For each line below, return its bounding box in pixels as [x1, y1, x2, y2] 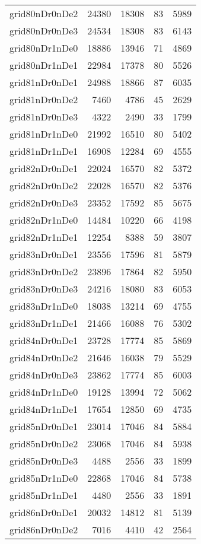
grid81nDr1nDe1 [9, 144, 78, 158]
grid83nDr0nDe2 [9, 265, 78, 278]
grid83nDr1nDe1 [9, 316, 78, 330]
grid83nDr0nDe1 [9, 247, 78, 261]
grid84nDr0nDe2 [9, 351, 78, 364]
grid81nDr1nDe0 [9, 127, 78, 141]
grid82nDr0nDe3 [9, 196, 78, 209]
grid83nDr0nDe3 [9, 282, 78, 295]
